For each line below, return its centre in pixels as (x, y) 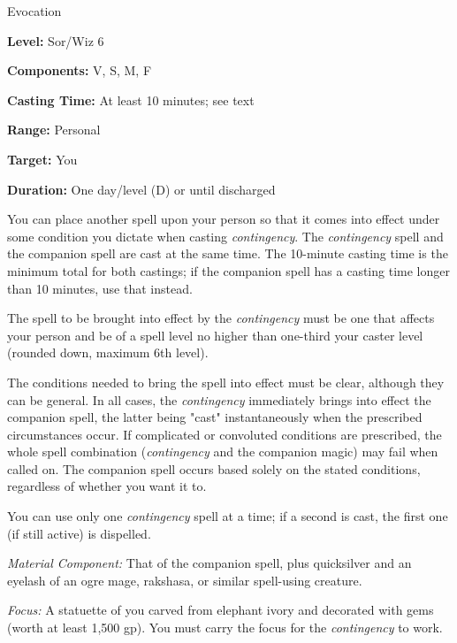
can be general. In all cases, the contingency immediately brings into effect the (219, 399)
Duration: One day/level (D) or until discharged (141, 189)
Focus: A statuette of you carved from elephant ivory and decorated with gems (221, 610)
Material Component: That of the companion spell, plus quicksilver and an (209, 563)
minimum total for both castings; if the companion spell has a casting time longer (228, 270)
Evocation (34, 11)
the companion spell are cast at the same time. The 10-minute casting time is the (228, 253)
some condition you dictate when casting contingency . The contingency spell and (225, 236)
